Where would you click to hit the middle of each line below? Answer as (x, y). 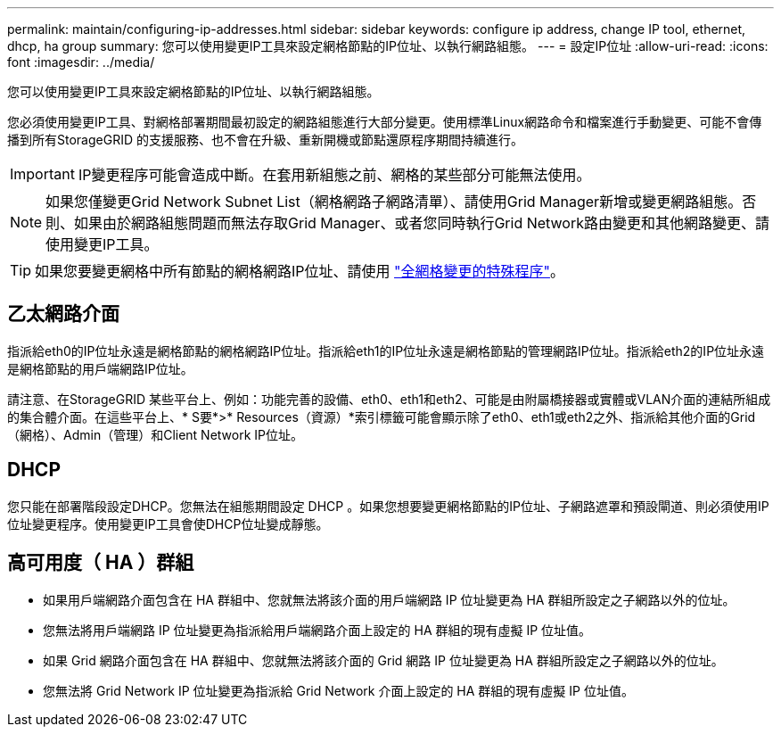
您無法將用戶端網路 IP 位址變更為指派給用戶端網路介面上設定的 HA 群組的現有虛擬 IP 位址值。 (317, 630)
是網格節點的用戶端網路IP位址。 (100, 368)
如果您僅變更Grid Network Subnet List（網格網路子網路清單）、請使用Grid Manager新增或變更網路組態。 (394, 202)
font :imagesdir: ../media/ (81, 62)
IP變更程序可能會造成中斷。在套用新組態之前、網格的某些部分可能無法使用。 (334, 175)
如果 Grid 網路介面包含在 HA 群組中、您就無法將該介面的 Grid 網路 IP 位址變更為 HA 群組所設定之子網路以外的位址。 (383, 660)
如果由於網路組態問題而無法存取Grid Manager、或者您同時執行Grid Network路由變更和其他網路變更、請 (422, 223)
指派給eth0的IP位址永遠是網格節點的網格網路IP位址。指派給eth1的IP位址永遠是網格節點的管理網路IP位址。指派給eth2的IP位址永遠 (386, 351)
